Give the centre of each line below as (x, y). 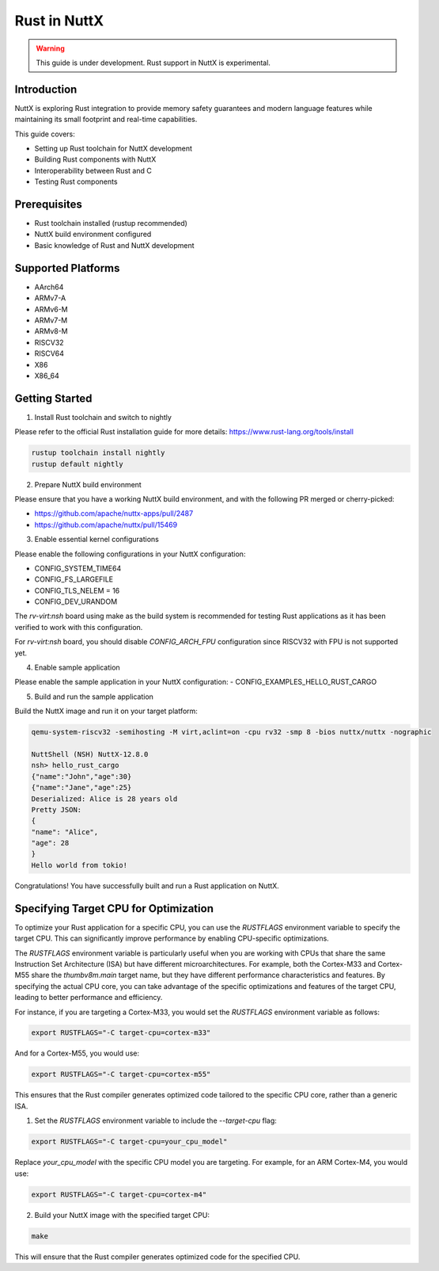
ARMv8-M (51, 331)
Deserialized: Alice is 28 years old (104, 799)
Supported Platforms (67, 268)
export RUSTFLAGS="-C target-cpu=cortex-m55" (121, 1074)
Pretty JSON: (57, 809)
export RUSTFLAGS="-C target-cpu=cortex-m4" (119, 1194)
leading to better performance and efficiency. (89, 998)
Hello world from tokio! (79, 865)
